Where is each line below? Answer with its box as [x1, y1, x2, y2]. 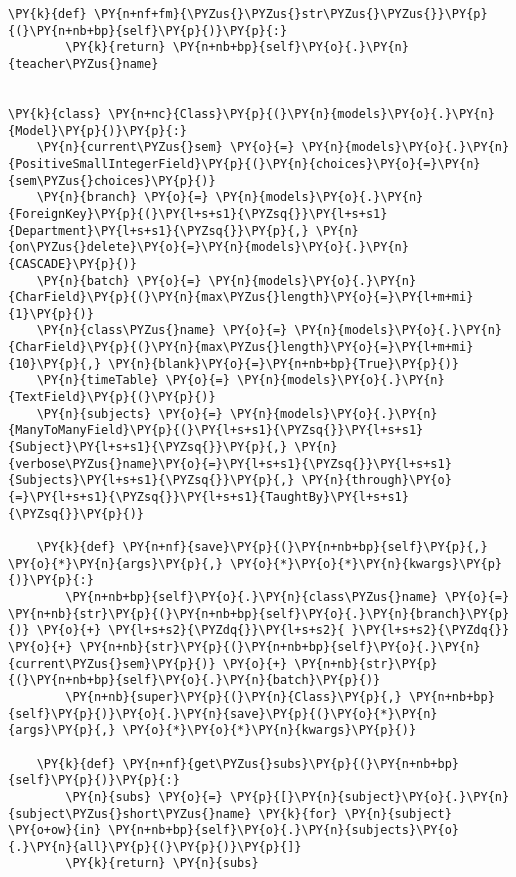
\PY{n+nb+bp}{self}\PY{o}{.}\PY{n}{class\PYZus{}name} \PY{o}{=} [65, 589, 510, 604]
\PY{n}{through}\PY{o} [301, 473, 452, 488]
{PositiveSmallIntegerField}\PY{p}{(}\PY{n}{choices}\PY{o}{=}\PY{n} [8, 156, 481, 171]
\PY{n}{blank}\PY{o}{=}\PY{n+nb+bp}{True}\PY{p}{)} [108, 356, 460, 371]
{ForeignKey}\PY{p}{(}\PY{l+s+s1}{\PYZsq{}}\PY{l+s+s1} [8, 206, 388, 221]
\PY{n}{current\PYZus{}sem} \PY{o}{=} [36, 140, 295, 155]
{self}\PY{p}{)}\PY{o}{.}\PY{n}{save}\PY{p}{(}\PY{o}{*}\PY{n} [8, 706, 438, 721]
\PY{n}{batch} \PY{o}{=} [36, 273, 202, 288]
